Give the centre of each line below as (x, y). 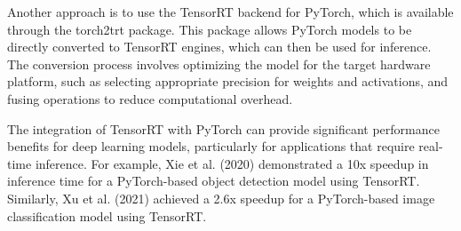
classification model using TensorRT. (107, 215)
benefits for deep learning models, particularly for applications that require (211, 146)
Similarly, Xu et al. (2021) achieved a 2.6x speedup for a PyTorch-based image (221, 198)
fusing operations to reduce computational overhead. (150, 98)
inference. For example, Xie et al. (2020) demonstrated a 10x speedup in (232, 163)
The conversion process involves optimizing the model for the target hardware (219, 64)
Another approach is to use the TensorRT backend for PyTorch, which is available (230, 12)
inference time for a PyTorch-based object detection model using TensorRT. (214, 181)
